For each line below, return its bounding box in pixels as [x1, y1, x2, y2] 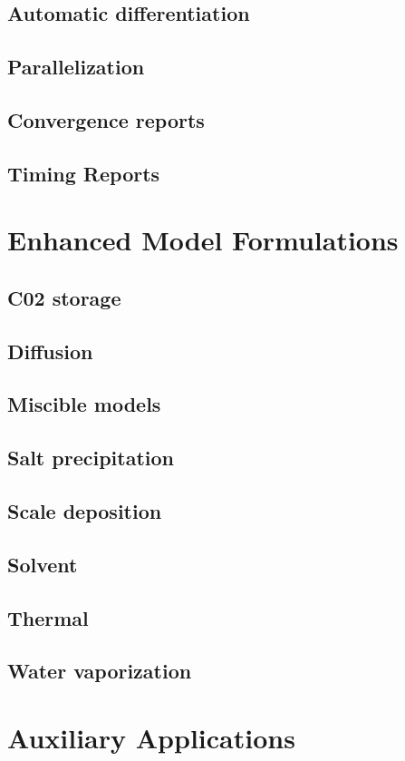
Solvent [7, 550, 78, 578]
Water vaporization [7, 657, 192, 685]
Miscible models [7, 390, 161, 418]
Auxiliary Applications [7, 718, 295, 756]
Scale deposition [7, 497, 162, 525]
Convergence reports [7, 105, 205, 133]
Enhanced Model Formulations [7, 221, 399, 259]
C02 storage [7, 283, 121, 311]
